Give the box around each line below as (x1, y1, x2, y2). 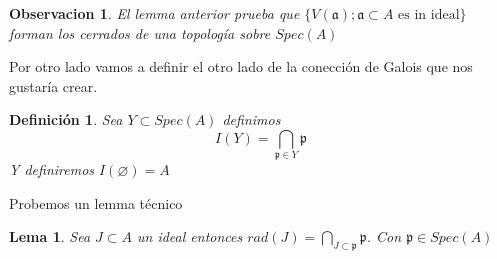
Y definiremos (9, 159, 95, 180)
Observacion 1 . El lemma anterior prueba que (9, 3, 300, 23)
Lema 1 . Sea (9, 226, 91, 247)
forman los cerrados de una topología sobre (9, 22, 271, 43)
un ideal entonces (136, 226, 243, 247)
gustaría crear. (9, 75, 98, 96)
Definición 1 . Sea (9, 109, 123, 130)
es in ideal (398, 8, 460, 22)
